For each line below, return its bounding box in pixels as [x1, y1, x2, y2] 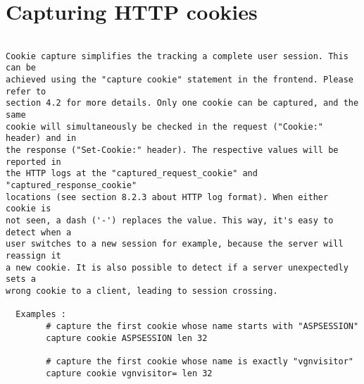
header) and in [6, 133, 77, 144]
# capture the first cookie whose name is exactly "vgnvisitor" [46, 356, 353, 366]
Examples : [15, 309, 66, 320]
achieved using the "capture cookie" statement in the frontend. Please [6, 75, 353, 85]
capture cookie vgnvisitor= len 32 [46, 368, 213, 378]
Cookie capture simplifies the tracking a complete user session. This [6, 51, 349, 61]
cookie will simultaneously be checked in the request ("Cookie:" [6, 121, 324, 132]
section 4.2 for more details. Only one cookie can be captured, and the [6, 98, 359, 109]
